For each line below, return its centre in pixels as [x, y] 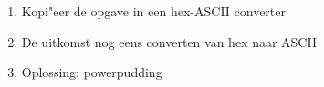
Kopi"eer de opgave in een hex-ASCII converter [154, 11]
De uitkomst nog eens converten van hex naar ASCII [169, 41]
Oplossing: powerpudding [92, 72]
